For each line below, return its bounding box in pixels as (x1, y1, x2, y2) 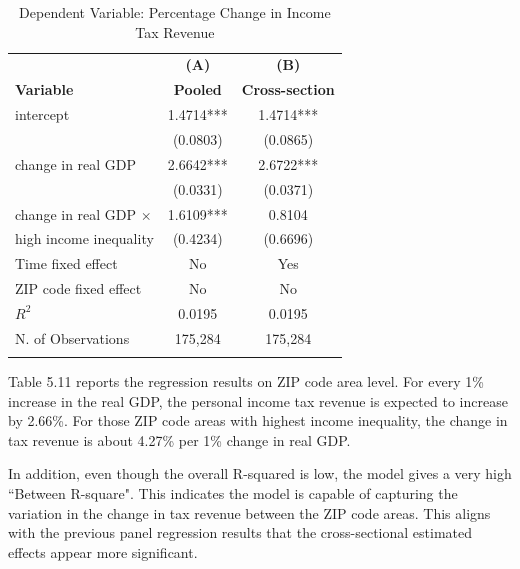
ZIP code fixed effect (15, 278, 142, 299)
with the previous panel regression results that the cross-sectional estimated (8, 522, 473, 543)
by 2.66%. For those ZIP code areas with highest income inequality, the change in (8, 410, 508, 431)
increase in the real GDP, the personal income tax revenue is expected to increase (8, 390, 508, 411)
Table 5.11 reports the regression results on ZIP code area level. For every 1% (8, 371, 484, 392)
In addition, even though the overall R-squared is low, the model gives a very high (8, 463, 512, 484)
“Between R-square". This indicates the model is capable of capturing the (8, 483, 458, 504)
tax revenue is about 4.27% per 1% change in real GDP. (8, 429, 351, 450)
